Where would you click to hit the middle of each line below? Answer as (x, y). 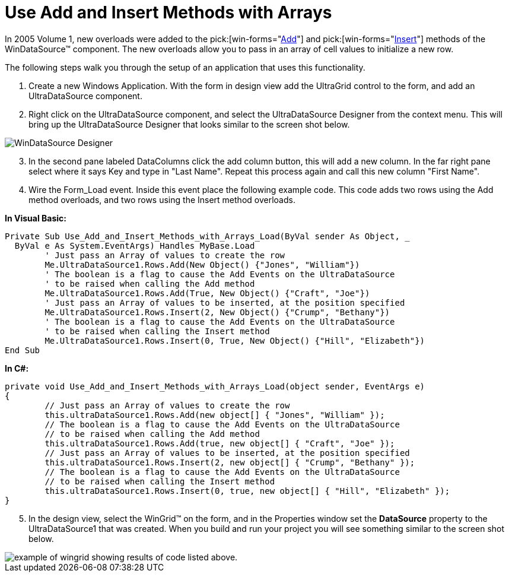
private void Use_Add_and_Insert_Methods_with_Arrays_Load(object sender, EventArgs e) (215, 386)
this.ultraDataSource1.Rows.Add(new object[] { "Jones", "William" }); (215, 415)
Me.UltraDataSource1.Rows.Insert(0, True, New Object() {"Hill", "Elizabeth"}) (235, 340)
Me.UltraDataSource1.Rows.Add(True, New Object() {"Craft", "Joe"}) (207, 293)
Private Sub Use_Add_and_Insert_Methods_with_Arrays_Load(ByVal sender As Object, (202, 236)
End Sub (23, 350)
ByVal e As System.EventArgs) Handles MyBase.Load (135, 245)
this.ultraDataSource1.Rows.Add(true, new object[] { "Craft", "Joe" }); (220, 443)
